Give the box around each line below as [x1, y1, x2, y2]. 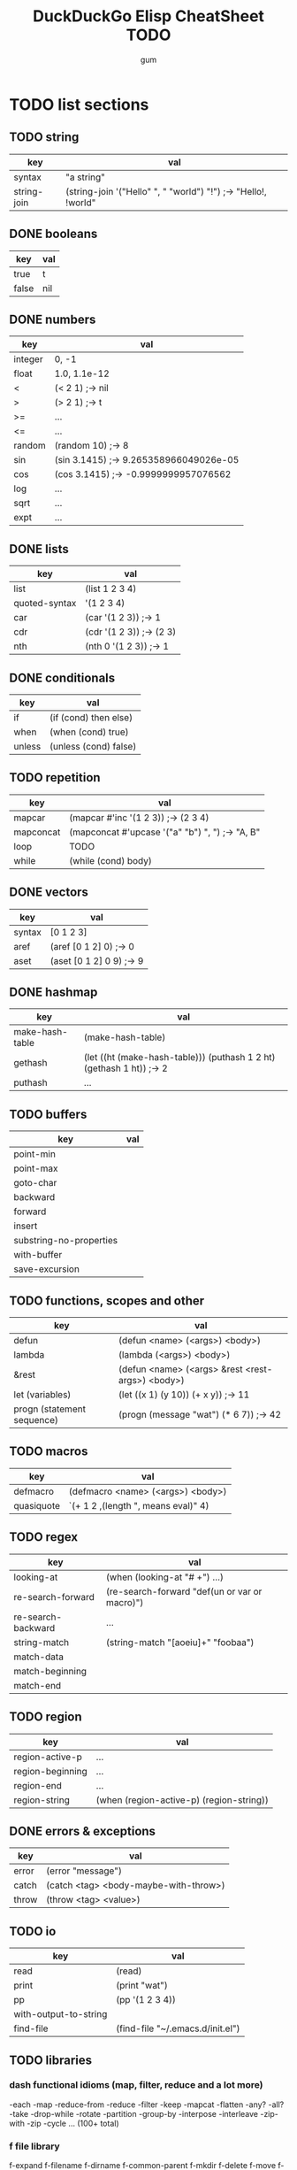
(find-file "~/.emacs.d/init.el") [116, 2022, 240, 2035]
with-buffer [13, 1249, 63, 1261]
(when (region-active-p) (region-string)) [95, 1794, 270, 1806]
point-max [13, 1162, 59, 1174]
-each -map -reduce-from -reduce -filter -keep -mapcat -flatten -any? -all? [9, 2099, 285, 2110]
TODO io [9, 1923, 57, 1939]
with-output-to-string [13, 2008, 108, 2020]
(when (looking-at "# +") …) [105, 1571, 224, 1583]
